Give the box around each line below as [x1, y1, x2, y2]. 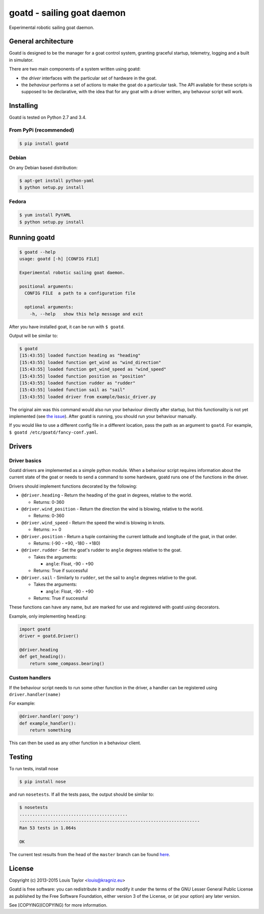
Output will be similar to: [9, 333, 58, 339]
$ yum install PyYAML [19, 212, 71, 218]
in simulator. [9, 57, 34, 63]
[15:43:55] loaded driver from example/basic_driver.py [19, 394, 156, 399]
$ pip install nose [19, 779, 66, 784]
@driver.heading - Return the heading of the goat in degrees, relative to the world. [21, 492, 193, 498]
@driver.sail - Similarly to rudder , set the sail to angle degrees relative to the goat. [21, 575, 198, 580]
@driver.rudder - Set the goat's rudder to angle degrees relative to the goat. [21, 547, 182, 553]
